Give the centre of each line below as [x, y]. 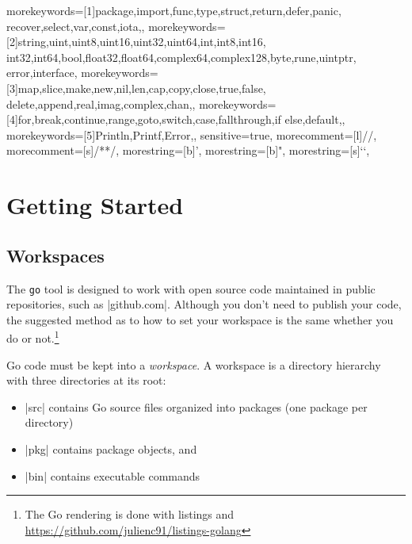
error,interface [40, 73]
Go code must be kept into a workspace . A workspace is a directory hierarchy [194, 364]
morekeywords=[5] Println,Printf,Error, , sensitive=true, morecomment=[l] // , [192, 134]
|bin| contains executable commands [113, 475]
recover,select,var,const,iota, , [76, 26]
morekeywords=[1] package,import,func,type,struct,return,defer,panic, [174, 10]
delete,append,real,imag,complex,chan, [99, 103]
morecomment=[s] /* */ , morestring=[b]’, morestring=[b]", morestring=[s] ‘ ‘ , [188, 150]
